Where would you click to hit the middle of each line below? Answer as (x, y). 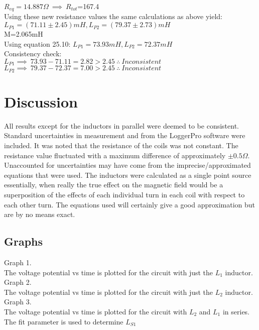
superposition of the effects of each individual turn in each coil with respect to (124, 195)
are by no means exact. (40, 214)
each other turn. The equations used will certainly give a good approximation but (130, 204)
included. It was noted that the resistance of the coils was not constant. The (121, 145)
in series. (236, 311)
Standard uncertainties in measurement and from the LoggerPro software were (125, 135)
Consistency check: (33, 53)
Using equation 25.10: (37, 43)
